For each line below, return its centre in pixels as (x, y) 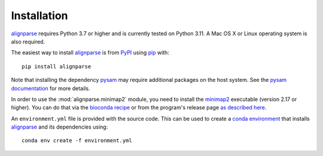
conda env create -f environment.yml (77, 141)
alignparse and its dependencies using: (60, 127)
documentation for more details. (51, 88)
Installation (39, 16)
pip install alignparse (57, 66)
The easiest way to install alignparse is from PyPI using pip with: (90, 53)
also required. (28, 41)
